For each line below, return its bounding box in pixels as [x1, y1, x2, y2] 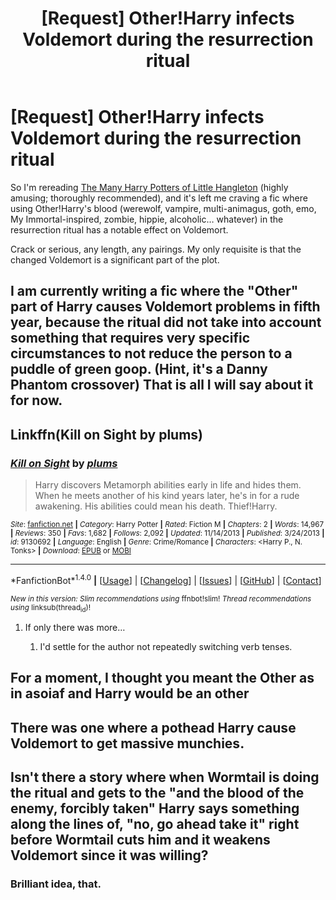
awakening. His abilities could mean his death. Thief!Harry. [34, 500, 278, 512]
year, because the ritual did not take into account [10, 314, 322, 331]
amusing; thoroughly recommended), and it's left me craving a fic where [10, 192, 308, 204]
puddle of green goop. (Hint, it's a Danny [10, 361, 268, 378]
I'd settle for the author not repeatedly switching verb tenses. [39, 641, 293, 652]
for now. [10, 392, 63, 409]
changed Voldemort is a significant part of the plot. [10, 253, 220, 266]
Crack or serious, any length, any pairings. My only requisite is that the [10, 243, 302, 255]
